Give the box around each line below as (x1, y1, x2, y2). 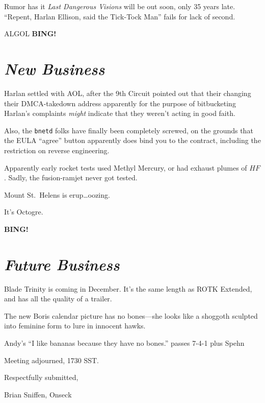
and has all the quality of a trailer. (4, 293, 112, 304)
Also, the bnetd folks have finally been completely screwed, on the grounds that (4, 125, 253, 135)
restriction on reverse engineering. (4, 145, 110, 155)
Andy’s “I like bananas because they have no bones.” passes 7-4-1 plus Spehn (4, 338, 245, 348)
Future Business (4, 253, 120, 275)
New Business (4, 58, 105, 79)
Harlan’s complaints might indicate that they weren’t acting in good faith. (4, 108, 235, 118)
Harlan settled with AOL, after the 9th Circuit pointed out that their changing (4, 87, 251, 98)
